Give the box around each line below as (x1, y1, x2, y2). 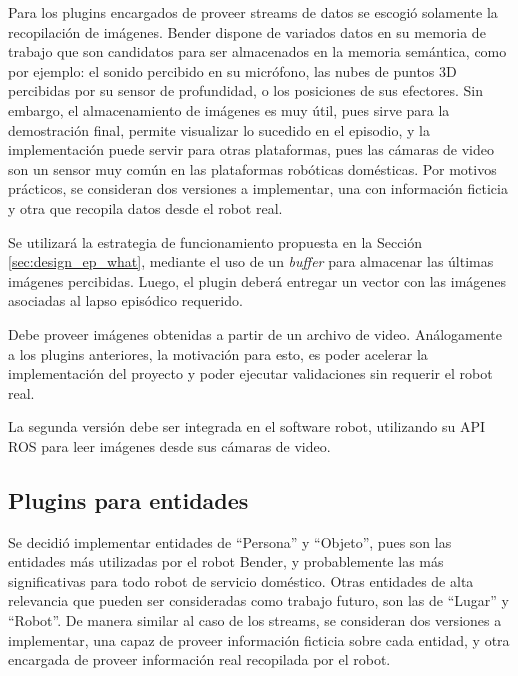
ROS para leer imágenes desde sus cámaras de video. (8, 435, 331, 456)
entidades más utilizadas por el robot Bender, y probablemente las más (8, 551, 444, 572)
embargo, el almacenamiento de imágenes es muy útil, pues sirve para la (8, 99, 450, 120)
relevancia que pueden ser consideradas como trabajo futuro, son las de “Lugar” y (8, 590, 509, 611)
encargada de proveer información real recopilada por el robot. (8, 649, 391, 670)
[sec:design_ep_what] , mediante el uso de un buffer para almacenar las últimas (8, 251, 494, 272)
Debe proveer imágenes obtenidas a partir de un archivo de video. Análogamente (8, 323, 503, 344)
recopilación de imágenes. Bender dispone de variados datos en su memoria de (8, 21, 486, 42)
